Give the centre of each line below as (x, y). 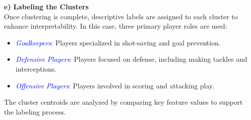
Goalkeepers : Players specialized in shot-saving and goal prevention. (118, 42)
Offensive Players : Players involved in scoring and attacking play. (115, 85)
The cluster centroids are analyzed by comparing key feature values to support (124, 102)
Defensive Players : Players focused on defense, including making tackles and (131, 59)
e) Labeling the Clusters (46, 6)
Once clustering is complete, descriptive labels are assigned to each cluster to (121, 16)
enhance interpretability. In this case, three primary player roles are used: (116, 26)
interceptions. (36, 68)
